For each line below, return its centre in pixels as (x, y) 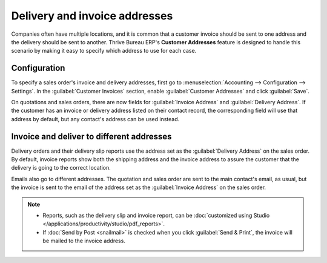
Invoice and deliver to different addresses (91, 136)
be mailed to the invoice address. (84, 241)
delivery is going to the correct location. (61, 168)
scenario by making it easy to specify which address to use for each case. (104, 51)
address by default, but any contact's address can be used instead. (95, 119)
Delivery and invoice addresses (92, 16)
